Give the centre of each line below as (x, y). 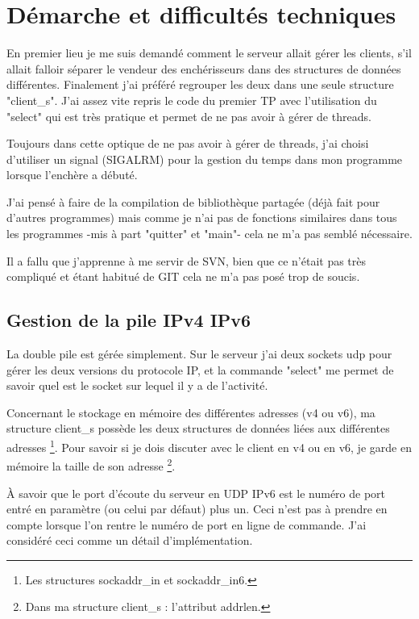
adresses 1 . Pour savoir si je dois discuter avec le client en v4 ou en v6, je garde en (209, 446)
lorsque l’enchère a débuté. (72, 175)
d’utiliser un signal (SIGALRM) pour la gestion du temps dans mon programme (205, 159)
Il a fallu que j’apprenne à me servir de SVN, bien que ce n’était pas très (187, 260)
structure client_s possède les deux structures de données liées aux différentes (198, 428)
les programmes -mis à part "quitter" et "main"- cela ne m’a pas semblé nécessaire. (209, 234)
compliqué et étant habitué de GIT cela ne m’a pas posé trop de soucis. (183, 276)
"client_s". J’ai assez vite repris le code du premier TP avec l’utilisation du (192, 100)
